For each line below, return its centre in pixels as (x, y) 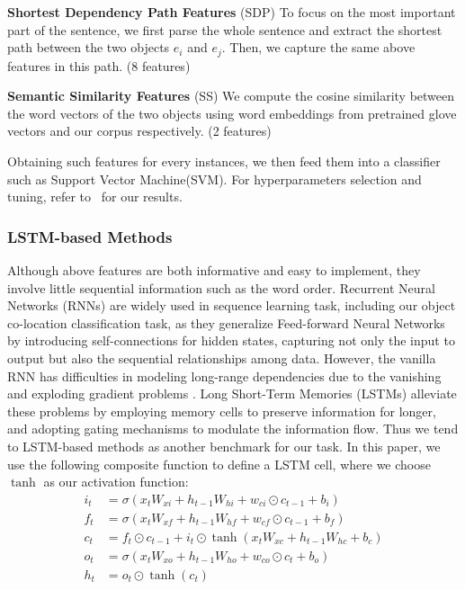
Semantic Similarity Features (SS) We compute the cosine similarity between (231, 96)
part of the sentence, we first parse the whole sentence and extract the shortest (225, 29)
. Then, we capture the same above (318, 47)
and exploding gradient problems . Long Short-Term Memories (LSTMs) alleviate (232, 393)
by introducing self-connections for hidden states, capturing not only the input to (231, 340)
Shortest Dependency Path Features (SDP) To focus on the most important (232, 12)
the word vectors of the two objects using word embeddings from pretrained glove (232, 113)
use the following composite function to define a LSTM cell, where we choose (219, 464)
